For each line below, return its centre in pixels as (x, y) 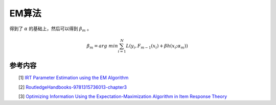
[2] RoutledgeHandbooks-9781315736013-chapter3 (73, 87)
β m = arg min (102, 46)
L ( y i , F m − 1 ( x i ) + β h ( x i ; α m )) (157, 46)
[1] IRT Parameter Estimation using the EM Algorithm (73, 78)
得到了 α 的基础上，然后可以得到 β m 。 (51, 29)
